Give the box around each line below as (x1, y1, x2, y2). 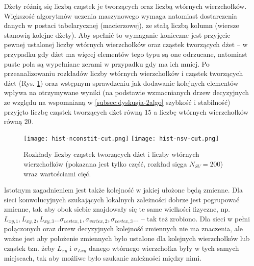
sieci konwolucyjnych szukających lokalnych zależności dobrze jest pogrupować (4, 194, 239, 204)
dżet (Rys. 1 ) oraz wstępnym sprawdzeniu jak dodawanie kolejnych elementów (4, 77, 239, 88)
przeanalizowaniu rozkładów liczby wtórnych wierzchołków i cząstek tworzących (4, 68, 243, 78)
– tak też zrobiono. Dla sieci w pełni (141, 213, 250, 223)
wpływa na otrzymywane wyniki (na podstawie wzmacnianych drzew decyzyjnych (4, 87, 249, 97)
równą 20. (4, 116, 33, 126)
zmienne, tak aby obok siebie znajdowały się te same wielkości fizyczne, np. (4, 204, 230, 214)
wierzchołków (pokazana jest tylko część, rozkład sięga (24, 158, 187, 169)
